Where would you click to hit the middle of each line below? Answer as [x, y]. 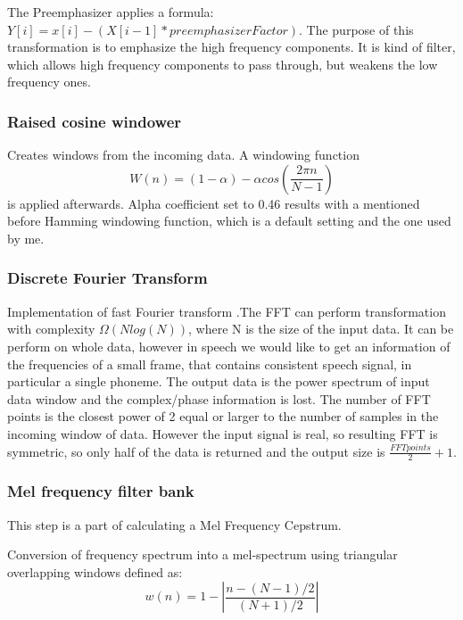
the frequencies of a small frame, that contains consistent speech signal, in [210, 364]
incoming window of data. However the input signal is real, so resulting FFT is [223, 433]
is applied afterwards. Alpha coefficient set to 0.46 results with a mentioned [214, 203]
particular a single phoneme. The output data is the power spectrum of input [219, 381]
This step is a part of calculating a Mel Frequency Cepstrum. [174, 524]
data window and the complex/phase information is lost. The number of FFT [219, 398]
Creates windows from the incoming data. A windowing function [183, 155]
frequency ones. [49, 82]
